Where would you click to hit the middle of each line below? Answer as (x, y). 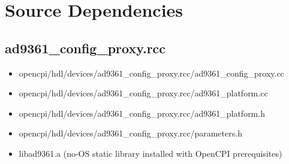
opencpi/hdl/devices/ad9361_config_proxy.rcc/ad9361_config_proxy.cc (151, 73)
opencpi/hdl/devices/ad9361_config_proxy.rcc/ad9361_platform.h (142, 113)
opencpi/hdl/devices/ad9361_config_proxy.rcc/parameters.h (130, 133)
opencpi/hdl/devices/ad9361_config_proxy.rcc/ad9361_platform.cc (143, 93)
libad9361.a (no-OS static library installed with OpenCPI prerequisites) (150, 153)
